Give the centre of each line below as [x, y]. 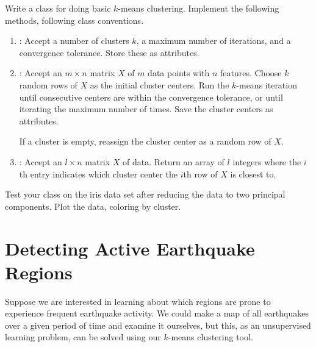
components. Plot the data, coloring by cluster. [93, 206]
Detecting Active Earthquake [130, 248]
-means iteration [267, 84]
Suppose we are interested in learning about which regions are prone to [138, 301]
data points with [179, 73]
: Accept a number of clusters [74, 41]
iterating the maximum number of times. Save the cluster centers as [146, 109]
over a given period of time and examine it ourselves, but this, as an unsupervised [158, 325]
